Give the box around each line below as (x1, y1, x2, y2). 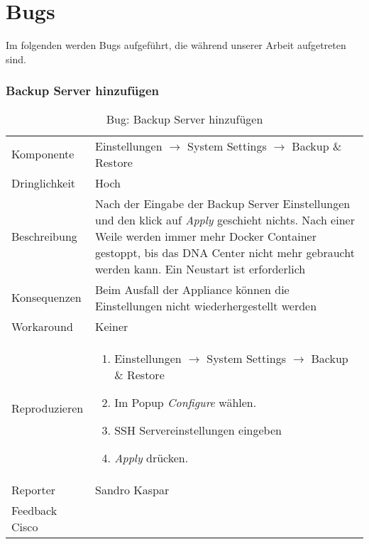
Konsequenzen (11, 289, 82, 306)
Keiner (94, 317, 128, 334)
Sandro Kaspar (94, 481, 170, 498)
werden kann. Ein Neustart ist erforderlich (94, 260, 306, 277)
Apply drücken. (114, 449, 189, 466)
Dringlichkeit (11, 174, 76, 191)
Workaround (11, 317, 73, 334)
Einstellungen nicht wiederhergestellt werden (94, 297, 317, 314)
